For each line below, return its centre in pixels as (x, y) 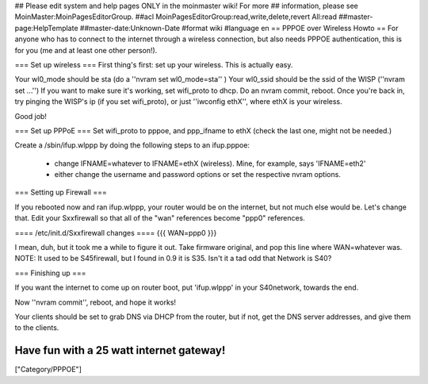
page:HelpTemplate (46, 28)
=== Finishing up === (50, 273)
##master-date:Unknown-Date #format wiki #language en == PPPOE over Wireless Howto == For (239, 28)
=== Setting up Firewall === (61, 192)
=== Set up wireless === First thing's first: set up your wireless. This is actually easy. (154, 64)
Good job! (31, 116)
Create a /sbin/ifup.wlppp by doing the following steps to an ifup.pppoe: (132, 145)
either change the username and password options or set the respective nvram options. (197, 175)
